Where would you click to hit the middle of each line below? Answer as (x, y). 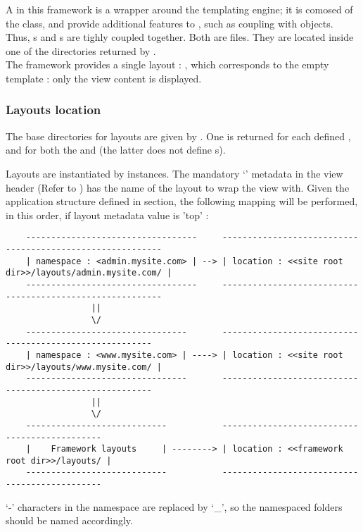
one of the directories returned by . (81, 50)
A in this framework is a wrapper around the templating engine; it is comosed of (179, 9)
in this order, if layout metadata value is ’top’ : (107, 215)
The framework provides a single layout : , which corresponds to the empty (167, 64)
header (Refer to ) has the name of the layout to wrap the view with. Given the (178, 187)
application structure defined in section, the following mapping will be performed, (182, 201)
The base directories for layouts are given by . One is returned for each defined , (178, 136)
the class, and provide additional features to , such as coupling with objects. (170, 23)
